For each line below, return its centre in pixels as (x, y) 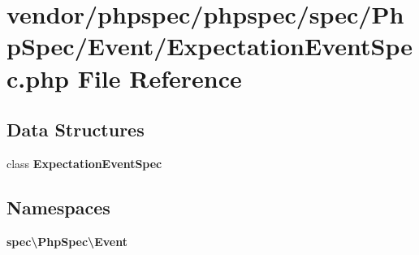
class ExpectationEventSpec (84, 163)
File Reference (160, 78)
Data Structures (76, 130)
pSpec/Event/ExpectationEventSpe (209, 46)
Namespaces (58, 207)
